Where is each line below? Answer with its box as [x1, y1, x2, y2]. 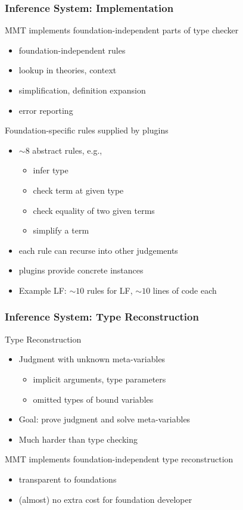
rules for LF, [86, 284, 133, 296]
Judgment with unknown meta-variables [18, 353, 166, 365]
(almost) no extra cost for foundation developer [18, 493, 192, 505]
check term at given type [33, 184, 124, 196]
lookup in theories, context [18, 64, 117, 76]
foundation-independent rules [18, 43, 126, 56]
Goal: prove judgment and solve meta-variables [18, 413, 191, 425]
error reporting [18, 104, 73, 116]
